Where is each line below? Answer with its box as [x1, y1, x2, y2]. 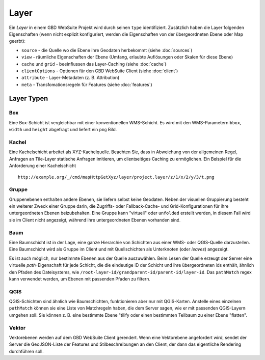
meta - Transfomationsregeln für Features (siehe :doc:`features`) [21, 82, 152, 87]
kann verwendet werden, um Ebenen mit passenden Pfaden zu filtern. [9, 276, 151, 282]
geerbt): [9, 38, 26, 44]
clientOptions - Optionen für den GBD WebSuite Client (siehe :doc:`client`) [21, 68, 178, 74]
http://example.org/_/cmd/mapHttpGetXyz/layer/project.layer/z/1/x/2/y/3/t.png [18, 174, 214, 180]
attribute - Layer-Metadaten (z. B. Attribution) [21, 75, 120, 81]
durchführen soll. [9, 348, 44, 354]
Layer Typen [9, 94, 49, 103]
